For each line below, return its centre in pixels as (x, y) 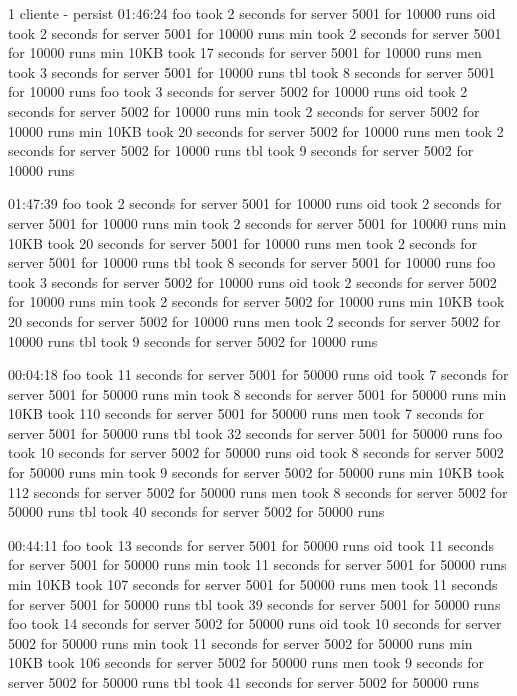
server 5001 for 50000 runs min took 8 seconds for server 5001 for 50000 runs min (257, 393)
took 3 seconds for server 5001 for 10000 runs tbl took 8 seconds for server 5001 (252, 71)
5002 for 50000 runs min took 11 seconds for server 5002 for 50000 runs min (240, 642)
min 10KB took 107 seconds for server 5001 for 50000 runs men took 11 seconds (253, 584)
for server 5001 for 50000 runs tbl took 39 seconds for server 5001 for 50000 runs (254, 603)
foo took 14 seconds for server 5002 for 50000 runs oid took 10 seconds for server (255, 623)
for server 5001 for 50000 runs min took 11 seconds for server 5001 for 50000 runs (257, 564)
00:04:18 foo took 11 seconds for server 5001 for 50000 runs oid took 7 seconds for (258, 374)
